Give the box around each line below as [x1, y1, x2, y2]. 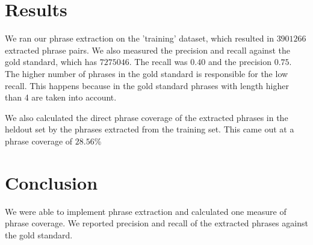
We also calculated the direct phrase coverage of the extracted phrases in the [5, 111, 288, 123]
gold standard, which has [5, 55, 98, 68]
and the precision [208, 55, 272, 68]
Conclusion [5, 170, 98, 194]
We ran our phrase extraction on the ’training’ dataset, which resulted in [5, 32, 274, 45]
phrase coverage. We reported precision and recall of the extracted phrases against [5, 217, 308, 229]
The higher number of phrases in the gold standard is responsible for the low [5, 67, 288, 79]
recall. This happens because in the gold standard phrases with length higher [5, 79, 289, 91]
